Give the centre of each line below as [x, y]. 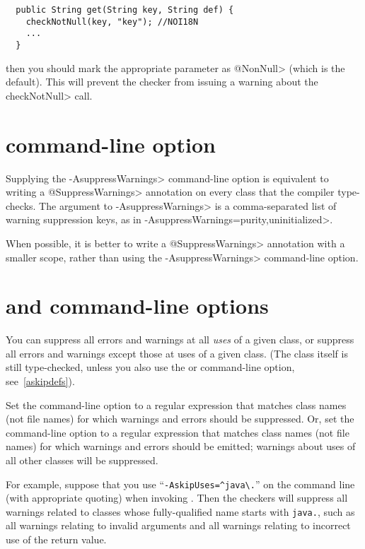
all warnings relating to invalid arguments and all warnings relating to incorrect [178, 525]
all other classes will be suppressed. [82, 460]
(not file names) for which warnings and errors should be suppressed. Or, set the [180, 419]
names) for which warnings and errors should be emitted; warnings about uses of [181, 446]
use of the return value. [56, 539]
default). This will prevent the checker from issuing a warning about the [162, 82]
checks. [21, 205]
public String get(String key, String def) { [125, 10]
